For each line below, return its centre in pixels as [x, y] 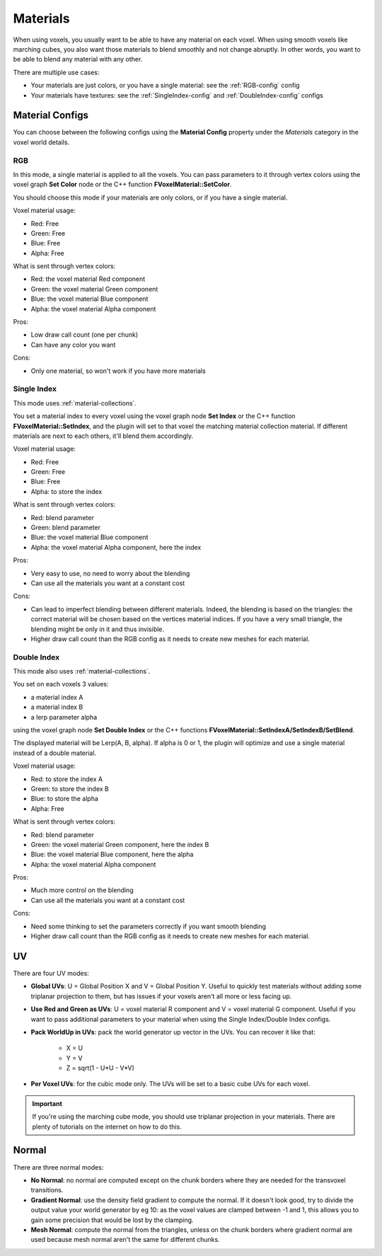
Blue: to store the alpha [65, 799]
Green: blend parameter [65, 528]
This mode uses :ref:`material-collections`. [75, 403]
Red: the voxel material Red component [88, 279]
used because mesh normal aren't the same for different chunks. [125, 1240]
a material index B [57, 707]
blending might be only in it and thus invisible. [98, 629]
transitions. [47, 1190]
